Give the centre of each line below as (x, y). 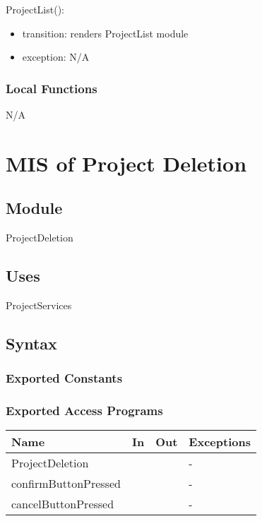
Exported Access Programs (84, 411)
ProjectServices (39, 305)
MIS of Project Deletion (126, 163)
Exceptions (220, 442)
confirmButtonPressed (66, 484)
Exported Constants (64, 378)
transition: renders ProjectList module (105, 33)
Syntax (31, 343)
